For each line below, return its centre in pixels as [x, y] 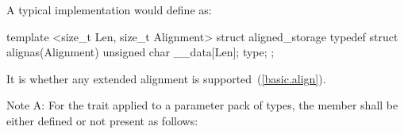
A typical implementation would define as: [109, 10]
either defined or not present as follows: [102, 120]
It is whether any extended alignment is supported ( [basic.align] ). [166, 78]
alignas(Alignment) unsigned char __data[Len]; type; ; [140, 52]
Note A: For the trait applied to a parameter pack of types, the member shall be [202, 105]
